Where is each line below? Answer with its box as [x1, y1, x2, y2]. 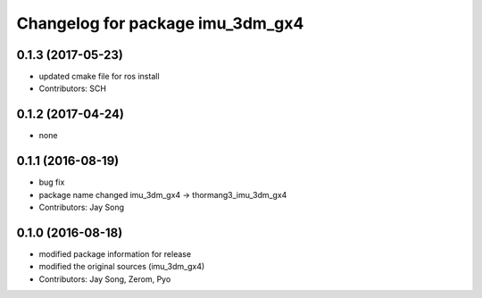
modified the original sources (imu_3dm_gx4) [38, 261, 205, 272]
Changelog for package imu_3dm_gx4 [16, 13, 304, 33]
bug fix [38, 177, 65, 187]
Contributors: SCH [38, 83, 107, 94]
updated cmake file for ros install [38, 71, 160, 82]
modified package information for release [38, 248, 192, 259]
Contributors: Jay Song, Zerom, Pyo [38, 273, 171, 285]
